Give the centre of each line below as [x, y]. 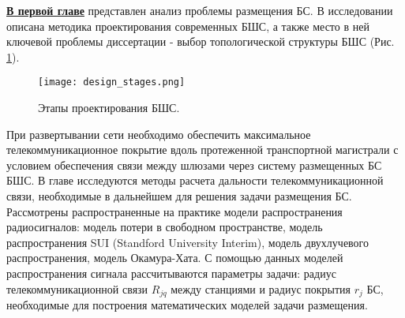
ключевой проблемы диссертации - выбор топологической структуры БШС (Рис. [201, 41]
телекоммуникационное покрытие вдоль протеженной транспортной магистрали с [202, 150]
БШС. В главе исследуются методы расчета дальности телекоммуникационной [195, 180]
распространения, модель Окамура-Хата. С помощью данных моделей [175, 258]
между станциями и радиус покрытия [261, 288]
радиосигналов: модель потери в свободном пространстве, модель [165, 227]
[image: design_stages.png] [112, 82]
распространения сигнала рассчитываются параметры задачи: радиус [171, 273]
